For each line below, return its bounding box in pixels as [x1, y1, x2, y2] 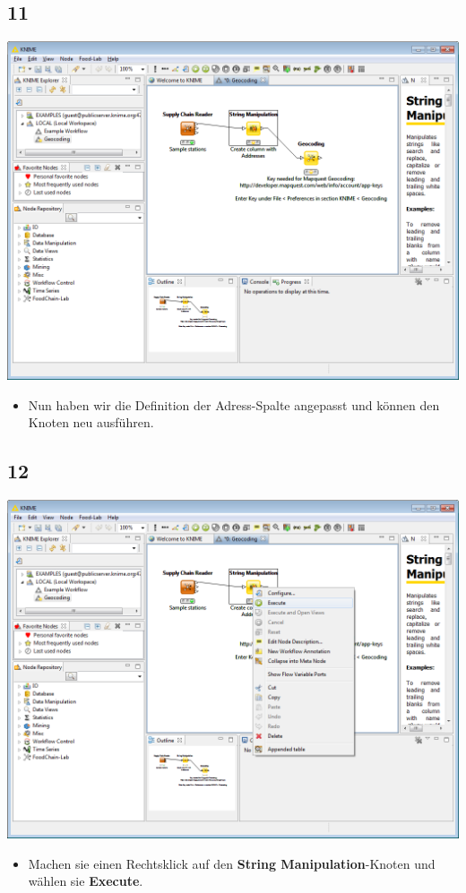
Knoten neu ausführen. [28, 413, 154, 432]
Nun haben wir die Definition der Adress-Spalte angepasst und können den [28, 395, 440, 414]
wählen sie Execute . [28, 872, 143, 890]
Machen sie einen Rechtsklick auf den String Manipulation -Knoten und [28, 854, 436, 872]
